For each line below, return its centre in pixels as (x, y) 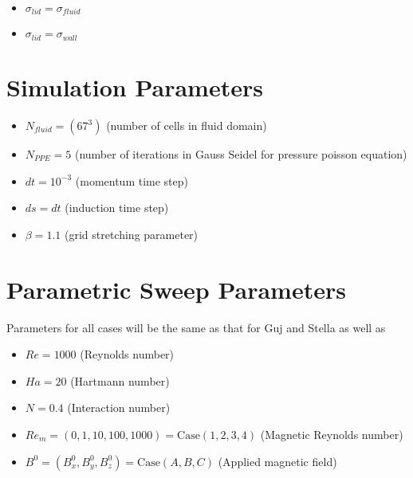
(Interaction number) (119, 407)
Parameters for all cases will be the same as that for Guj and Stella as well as (196, 327)
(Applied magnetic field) (277, 461)
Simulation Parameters (135, 87)
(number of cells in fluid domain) (187, 125)
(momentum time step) (132, 180)
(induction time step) (117, 208)
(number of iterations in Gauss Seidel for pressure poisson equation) (241, 154)
